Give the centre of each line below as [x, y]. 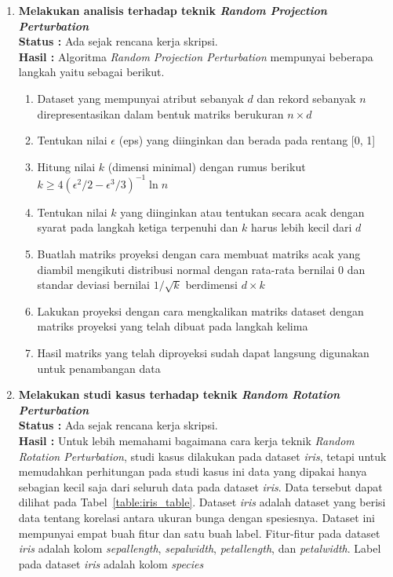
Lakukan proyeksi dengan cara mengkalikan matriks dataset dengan [200, 310]
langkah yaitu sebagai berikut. [91, 72]
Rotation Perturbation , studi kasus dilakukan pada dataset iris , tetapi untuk [202, 456]
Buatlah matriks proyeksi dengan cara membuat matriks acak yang [199, 254]
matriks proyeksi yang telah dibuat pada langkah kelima [173, 326]
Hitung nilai [66, 166]
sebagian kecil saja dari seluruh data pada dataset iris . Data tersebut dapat [200, 486]
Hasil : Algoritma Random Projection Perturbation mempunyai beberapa [196, 56]
